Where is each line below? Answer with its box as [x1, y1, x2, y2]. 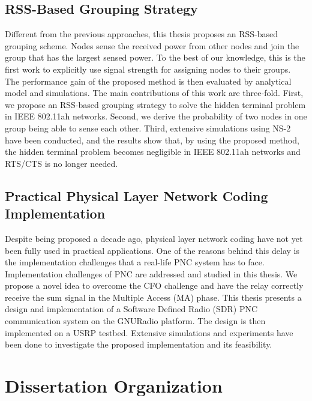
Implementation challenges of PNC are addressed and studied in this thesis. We [5, 267, 298, 280]
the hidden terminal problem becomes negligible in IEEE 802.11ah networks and [5, 145, 301, 158]
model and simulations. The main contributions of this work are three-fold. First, [5, 86, 304, 99]
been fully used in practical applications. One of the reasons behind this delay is [5, 244, 299, 256]
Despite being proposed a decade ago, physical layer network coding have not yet [5, 232, 303, 244]
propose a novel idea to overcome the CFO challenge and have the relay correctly [5, 279, 304, 292]
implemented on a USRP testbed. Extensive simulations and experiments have [5, 326, 293, 339]
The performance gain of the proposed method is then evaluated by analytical [5, 74, 292, 87]
